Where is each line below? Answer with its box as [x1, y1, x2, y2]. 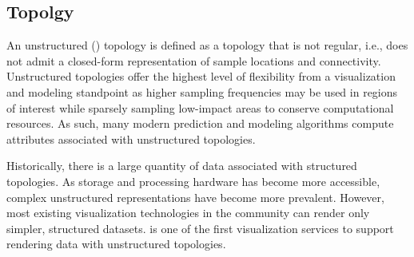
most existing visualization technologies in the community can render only [6, 204, 370, 221]
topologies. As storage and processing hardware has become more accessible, [6, 172, 380, 189]
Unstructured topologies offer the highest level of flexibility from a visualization [6, 68, 396, 85]
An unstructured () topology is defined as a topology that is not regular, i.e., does [6, 37, 408, 53]
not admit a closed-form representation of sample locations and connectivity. [6, 52, 381, 69]
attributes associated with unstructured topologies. [6, 130, 256, 147]
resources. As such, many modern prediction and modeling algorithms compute [6, 115, 394, 132]
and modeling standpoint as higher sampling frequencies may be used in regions [6, 83, 398, 100]
